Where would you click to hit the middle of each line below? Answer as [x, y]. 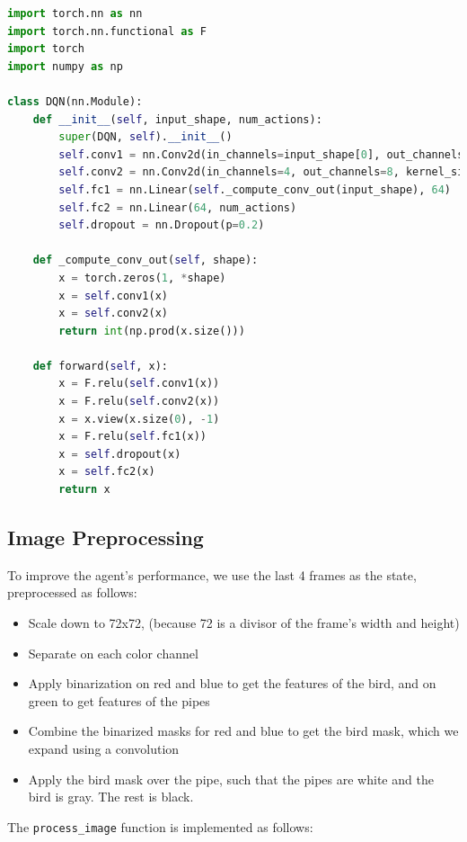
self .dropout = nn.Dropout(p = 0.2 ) [162, 225]
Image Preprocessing [106, 537]
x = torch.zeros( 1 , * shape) [142, 278]
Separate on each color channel [113, 653]
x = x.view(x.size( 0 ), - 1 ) [139, 419]
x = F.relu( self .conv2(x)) [139, 402]
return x [84, 490]
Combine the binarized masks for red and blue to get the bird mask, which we [243, 731]
